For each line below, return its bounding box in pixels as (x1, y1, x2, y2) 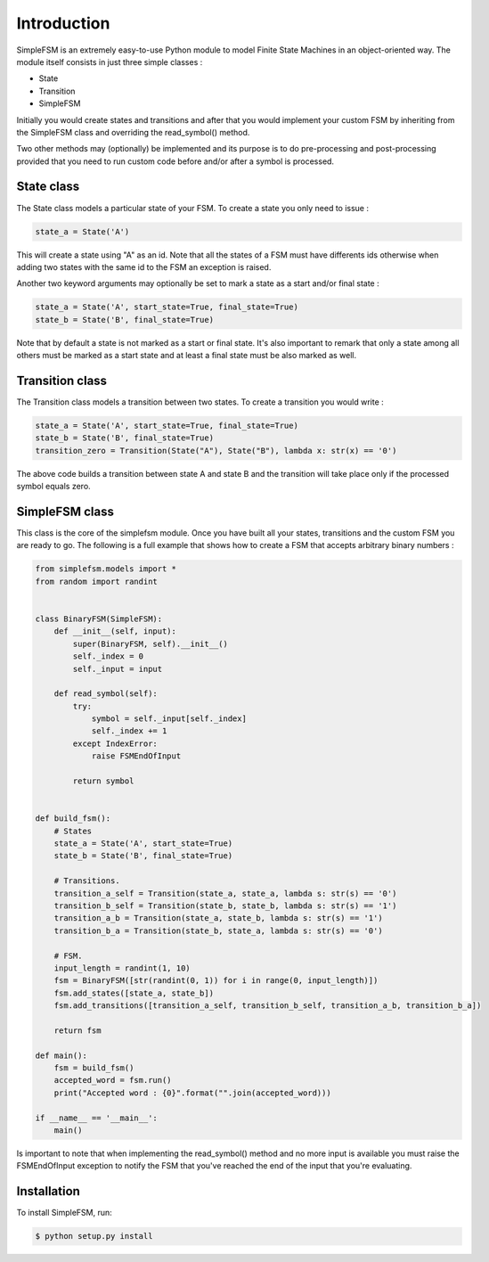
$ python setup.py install (35, 1231, 153, 1242)
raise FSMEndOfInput (91, 751, 182, 761)
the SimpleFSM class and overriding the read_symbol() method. (16, 127, 250, 137)
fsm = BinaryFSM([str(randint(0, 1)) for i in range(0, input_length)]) (53, 976, 379, 986)
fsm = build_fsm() (53, 1063, 134, 1073)
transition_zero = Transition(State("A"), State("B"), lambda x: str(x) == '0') (35, 446, 397, 455)
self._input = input (72, 664, 163, 674)
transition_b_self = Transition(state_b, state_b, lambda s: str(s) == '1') (53, 900, 397, 911)
